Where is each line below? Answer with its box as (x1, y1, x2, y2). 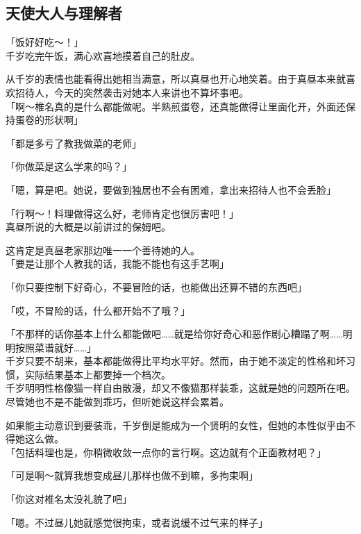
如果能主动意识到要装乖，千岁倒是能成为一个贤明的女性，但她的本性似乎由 (6, 417, 346, 432)
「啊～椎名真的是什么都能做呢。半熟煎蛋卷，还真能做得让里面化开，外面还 (6, 99, 346, 113)
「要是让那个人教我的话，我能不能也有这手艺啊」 (6, 256, 229, 271)
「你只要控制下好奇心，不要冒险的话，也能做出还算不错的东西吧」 (6, 279, 307, 294)
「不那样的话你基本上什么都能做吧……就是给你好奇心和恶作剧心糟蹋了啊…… (6, 326, 343, 341)
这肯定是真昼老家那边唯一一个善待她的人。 (6, 242, 200, 257)
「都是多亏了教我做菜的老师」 (6, 135, 142, 150)
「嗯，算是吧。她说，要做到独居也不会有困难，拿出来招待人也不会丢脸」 (6, 182, 336, 197)
